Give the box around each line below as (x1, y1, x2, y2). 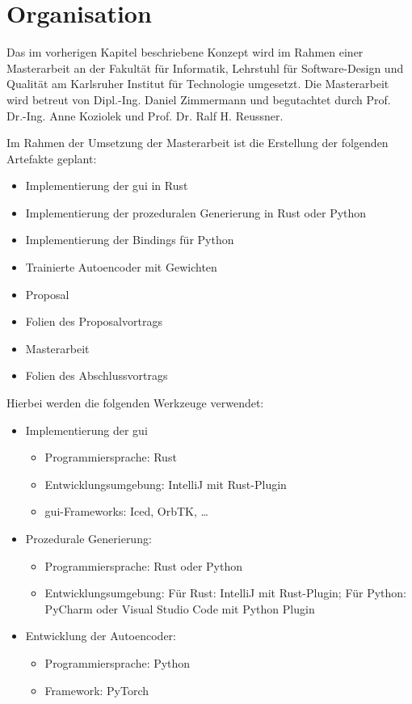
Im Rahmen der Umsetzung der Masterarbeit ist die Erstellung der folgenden (6, 134, 389, 151)
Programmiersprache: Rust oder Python (44, 557, 242, 574)
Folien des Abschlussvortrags (25, 367, 168, 384)
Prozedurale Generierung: (25, 530, 152, 546)
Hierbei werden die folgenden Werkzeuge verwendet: (6, 394, 264, 411)
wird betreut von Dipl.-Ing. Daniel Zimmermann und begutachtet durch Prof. (6, 91, 391, 107)
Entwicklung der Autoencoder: (25, 627, 176, 644)
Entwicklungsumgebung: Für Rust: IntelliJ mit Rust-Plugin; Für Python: (44, 584, 407, 601)
